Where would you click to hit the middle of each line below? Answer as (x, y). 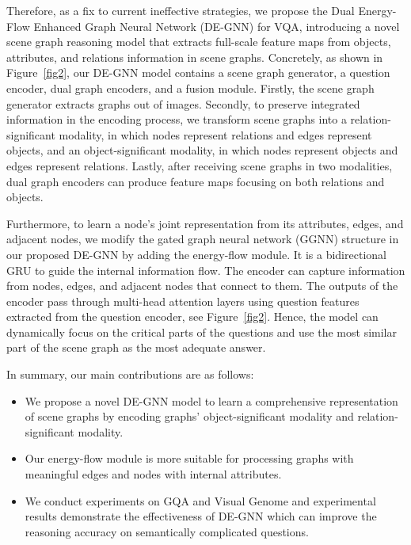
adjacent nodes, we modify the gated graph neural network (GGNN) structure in (203, 239)
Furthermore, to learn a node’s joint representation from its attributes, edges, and (205, 223)
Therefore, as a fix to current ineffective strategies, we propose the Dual (181, 10)
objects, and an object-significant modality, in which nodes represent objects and (202, 150)
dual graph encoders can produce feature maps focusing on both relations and (196, 181)
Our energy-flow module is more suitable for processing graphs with (189, 458)
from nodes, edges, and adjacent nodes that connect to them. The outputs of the (202, 286)
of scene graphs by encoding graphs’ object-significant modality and (189, 416)
